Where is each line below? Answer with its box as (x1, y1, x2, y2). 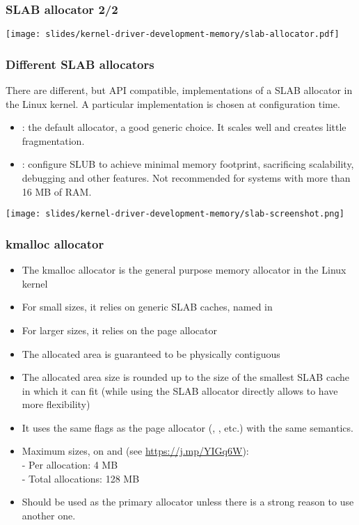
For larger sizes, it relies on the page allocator (22, 322, 218, 337)
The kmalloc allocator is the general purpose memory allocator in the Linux (22, 262, 346, 277)
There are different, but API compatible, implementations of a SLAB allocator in (6, 83, 353, 97)
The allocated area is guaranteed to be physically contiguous (22, 346, 280, 361)
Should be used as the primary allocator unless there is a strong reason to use (22, 494, 354, 509)
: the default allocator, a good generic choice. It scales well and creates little (22, 120, 346, 134)
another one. (22, 508, 76, 522)
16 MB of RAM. (22, 184, 92, 198)
